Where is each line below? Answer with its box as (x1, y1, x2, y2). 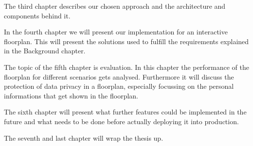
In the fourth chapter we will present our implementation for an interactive (4, 27, 228, 37)
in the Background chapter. (4, 46, 86, 56)
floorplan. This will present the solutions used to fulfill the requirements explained (4, 36, 249, 46)
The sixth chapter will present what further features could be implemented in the (4, 107, 247, 117)
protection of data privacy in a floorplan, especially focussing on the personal (4, 81, 234, 91)
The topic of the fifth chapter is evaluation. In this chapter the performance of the (4, 62, 249, 72)
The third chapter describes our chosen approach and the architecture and (4, 1, 226, 11)
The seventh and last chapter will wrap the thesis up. (4, 132, 163, 143)
